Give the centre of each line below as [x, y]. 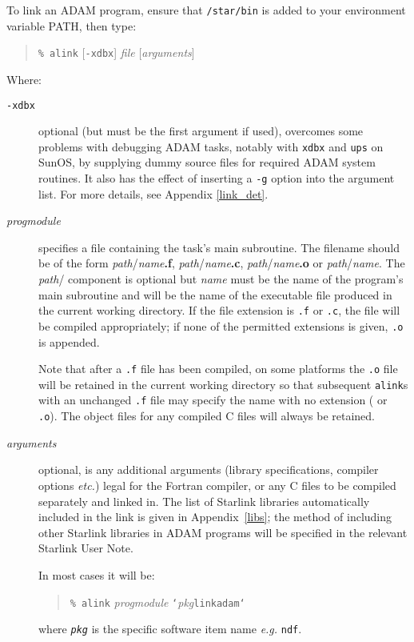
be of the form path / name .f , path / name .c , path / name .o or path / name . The [222, 263]
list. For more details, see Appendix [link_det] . [153, 193]
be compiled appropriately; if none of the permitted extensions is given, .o [221, 325]
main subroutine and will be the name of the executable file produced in [215, 294]
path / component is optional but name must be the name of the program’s [221, 279]
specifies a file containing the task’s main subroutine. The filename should [219, 247]
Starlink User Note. [86, 548]
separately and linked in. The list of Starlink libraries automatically [204, 501]
